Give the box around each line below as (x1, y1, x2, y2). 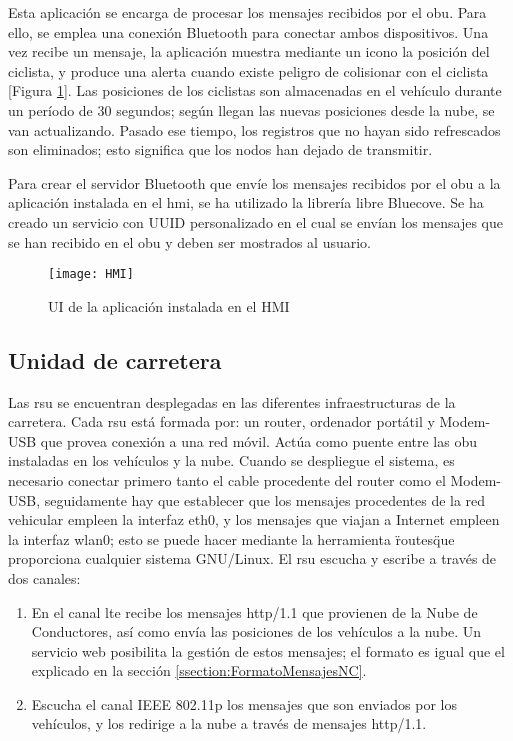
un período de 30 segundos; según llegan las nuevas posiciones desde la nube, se (8, 99, 495, 120)
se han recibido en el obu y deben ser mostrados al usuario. (8, 231, 371, 252)
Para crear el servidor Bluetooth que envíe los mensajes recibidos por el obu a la (8, 172, 501, 193)
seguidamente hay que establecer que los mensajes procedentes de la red (44, 489, 486, 510)
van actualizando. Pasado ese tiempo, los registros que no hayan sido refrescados (8, 119, 501, 140)
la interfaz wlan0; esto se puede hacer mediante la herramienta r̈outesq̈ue (8, 528, 455, 549)
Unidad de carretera (8, 344, 222, 375)
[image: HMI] (48, 267, 134, 282)
